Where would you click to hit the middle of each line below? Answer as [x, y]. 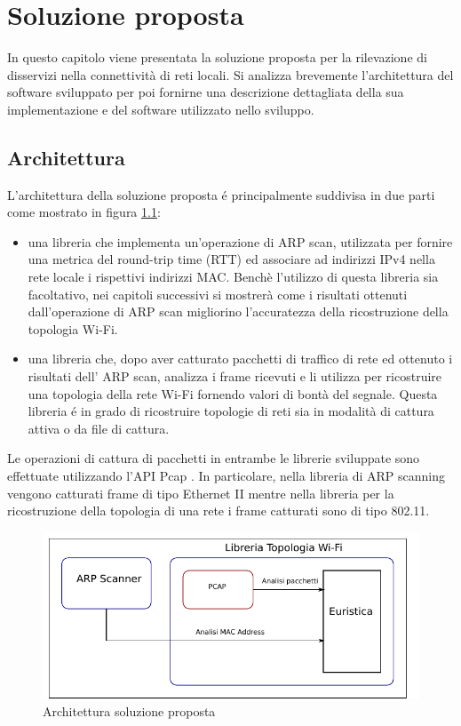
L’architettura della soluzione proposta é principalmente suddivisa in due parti [221, 194]
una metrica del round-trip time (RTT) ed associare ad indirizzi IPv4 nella [231, 259]
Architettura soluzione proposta [129, 710]
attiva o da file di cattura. [99, 428]
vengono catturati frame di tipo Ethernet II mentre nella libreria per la [201, 493]
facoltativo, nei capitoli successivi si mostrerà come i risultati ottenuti [218, 294]
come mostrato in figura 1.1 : [84, 212]
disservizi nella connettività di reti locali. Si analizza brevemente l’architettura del [230, 74]
